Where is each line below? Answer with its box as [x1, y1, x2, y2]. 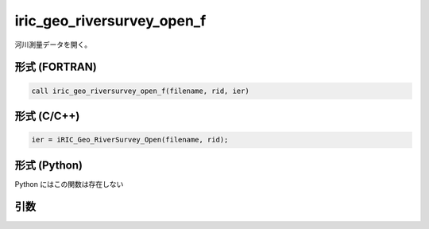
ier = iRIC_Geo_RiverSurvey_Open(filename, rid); [31, 135, 229, 145]
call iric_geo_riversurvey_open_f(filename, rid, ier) [31, 86, 249, 95]
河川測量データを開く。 [14, 40, 91, 49]
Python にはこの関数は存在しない [14, 179, 124, 188]
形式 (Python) [14, 158, 83, 172]
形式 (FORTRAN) [14, 60, 97, 74]
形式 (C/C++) [14, 109, 80, 122]
